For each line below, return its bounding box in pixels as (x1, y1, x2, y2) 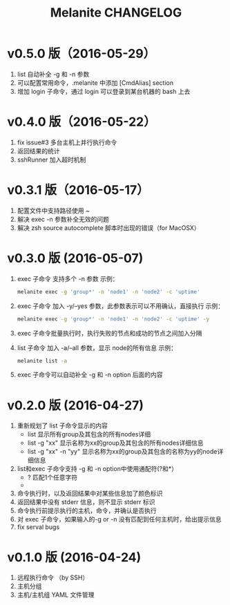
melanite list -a (17, 357, 68, 364)
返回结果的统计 (17, 146, 60, 155)
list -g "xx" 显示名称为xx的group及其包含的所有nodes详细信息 (27, 439, 204, 447)
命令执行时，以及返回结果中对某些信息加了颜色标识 (17, 489, 163, 498)
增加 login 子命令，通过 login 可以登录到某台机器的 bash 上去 (17, 87, 191, 95)
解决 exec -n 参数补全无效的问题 (17, 215, 109, 223)
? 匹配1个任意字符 (27, 473, 78, 481)
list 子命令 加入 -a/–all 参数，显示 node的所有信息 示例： (17, 343, 178, 352)
